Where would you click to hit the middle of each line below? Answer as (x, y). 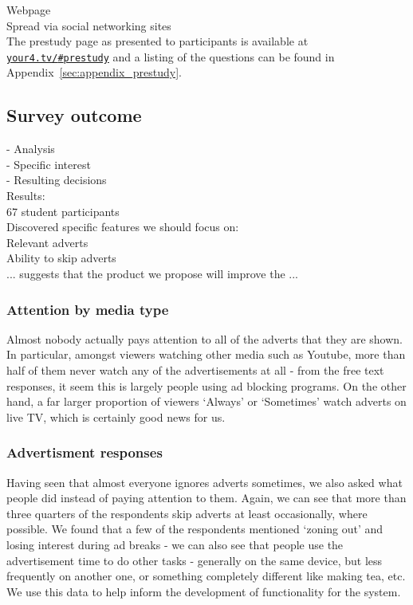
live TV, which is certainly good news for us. (116, 416)
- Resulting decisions (57, 180)
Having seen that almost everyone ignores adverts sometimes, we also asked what (205, 482)
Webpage (29, 10)
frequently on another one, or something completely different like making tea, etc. (206, 576)
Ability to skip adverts (61, 258)
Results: (26, 196)
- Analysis (31, 149)
